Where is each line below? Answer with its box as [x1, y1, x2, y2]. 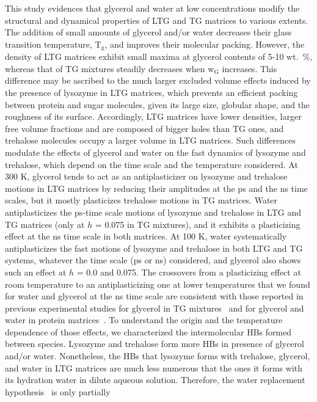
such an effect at [5, 265, 67, 278]
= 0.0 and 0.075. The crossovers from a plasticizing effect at [76, 265, 301, 278]
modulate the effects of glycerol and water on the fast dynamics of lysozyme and [5, 145, 306, 158]
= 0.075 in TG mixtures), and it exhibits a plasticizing [95, 217, 301, 230]
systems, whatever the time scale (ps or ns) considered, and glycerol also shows [5, 254, 301, 266]
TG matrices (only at [5, 217, 85, 230]
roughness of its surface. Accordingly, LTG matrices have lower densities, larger [5, 110, 302, 123]
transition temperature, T [5, 37, 101, 50]
